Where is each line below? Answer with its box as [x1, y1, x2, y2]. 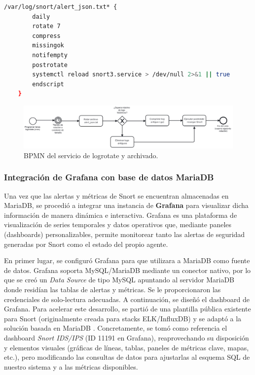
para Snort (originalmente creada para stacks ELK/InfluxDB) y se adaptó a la [4, 313, 242, 323]
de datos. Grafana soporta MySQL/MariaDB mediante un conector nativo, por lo [4, 265, 251, 275]
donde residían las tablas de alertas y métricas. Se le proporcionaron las [4, 284, 221, 295]
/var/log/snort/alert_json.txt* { [4, 3, 117, 10]
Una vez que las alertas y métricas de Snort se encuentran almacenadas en [4, 190, 229, 201]
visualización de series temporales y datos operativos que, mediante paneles [4, 219, 232, 230]
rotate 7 [32, 23, 61, 30]
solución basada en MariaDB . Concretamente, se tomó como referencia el [4, 323, 227, 333]
